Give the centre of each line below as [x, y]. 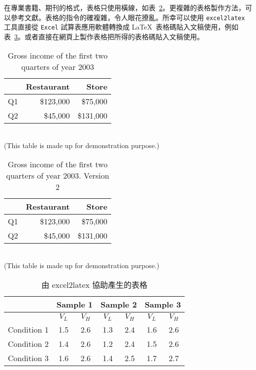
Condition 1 [28, 329]
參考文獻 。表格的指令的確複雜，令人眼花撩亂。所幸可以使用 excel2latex [128, 17]
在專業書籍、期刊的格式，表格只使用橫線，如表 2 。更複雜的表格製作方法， [125, 7]
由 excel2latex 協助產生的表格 [95, 284]
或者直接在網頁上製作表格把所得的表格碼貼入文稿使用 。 [114, 36]
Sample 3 [163, 304]
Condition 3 [28, 358]
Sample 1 [75, 304]
